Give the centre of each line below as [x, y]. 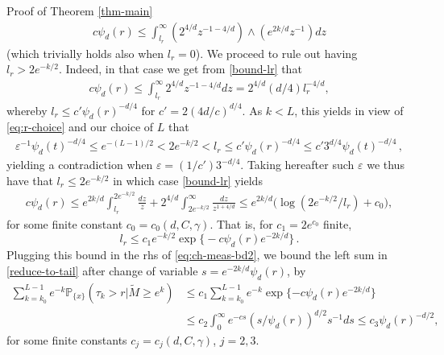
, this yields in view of [349, 110]
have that [30, 180]
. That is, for [241, 223]
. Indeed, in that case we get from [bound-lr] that [180, 69]
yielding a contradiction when [80, 165]
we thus [386, 165]
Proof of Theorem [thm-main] [80, 10]
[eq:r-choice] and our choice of [80, 127]
